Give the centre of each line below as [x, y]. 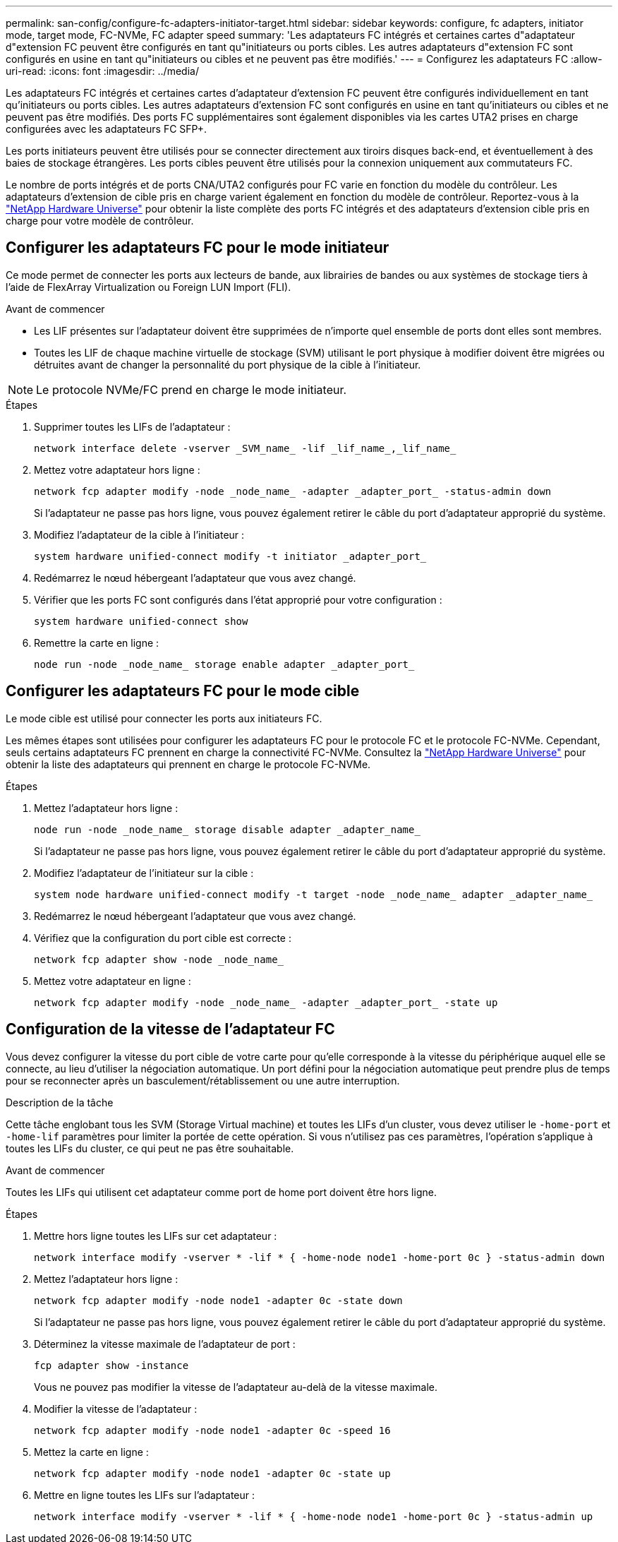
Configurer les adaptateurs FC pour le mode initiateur [198, 248]
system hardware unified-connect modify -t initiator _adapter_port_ [230, 556]
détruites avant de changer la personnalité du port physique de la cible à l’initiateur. [228, 364]
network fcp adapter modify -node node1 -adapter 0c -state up [212, 1473]
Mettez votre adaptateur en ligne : [113, 981]
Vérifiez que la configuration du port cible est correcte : [163, 938]
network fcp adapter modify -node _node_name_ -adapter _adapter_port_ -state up [266, 1002]
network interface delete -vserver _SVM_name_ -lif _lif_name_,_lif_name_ [245, 448]
